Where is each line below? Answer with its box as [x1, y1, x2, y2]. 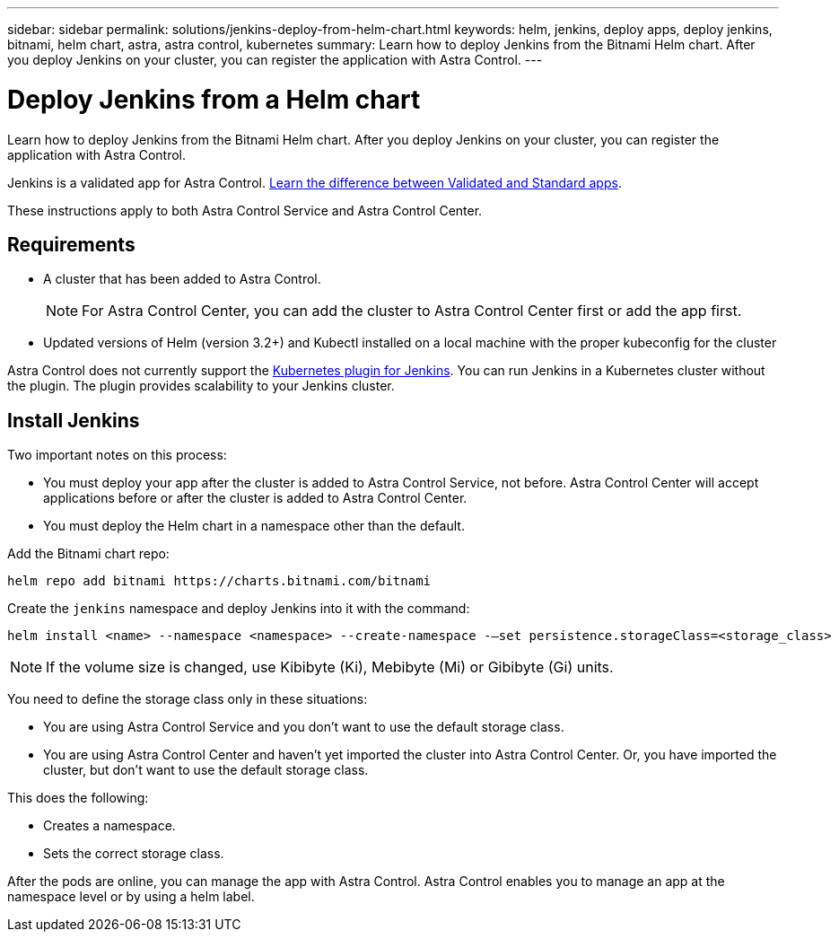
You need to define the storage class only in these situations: [7, 691, 368, 707]
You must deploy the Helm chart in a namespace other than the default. [43, 518, 465, 534]
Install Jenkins [7, 408, 140, 432]
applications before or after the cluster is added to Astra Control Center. [43, 490, 468, 506]
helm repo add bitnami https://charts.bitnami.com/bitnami [7, 574, 432, 589]
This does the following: [7, 790, 149, 806]
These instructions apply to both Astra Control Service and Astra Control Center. [7, 202, 483, 218]
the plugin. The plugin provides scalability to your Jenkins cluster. [7, 378, 395, 394]
